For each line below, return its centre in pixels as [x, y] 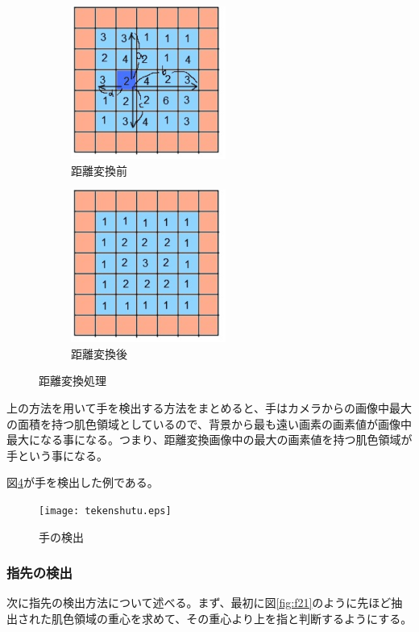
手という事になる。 [57, 455]
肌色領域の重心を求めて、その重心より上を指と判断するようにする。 [232, 618]
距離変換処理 [73, 381]
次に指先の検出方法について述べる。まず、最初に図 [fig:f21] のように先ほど [199, 603]
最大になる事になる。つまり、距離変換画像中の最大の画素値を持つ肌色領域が [209, 439]
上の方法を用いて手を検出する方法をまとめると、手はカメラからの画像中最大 [209, 407]
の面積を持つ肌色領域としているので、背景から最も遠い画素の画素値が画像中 [209, 423]
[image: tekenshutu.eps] [105, 511]
